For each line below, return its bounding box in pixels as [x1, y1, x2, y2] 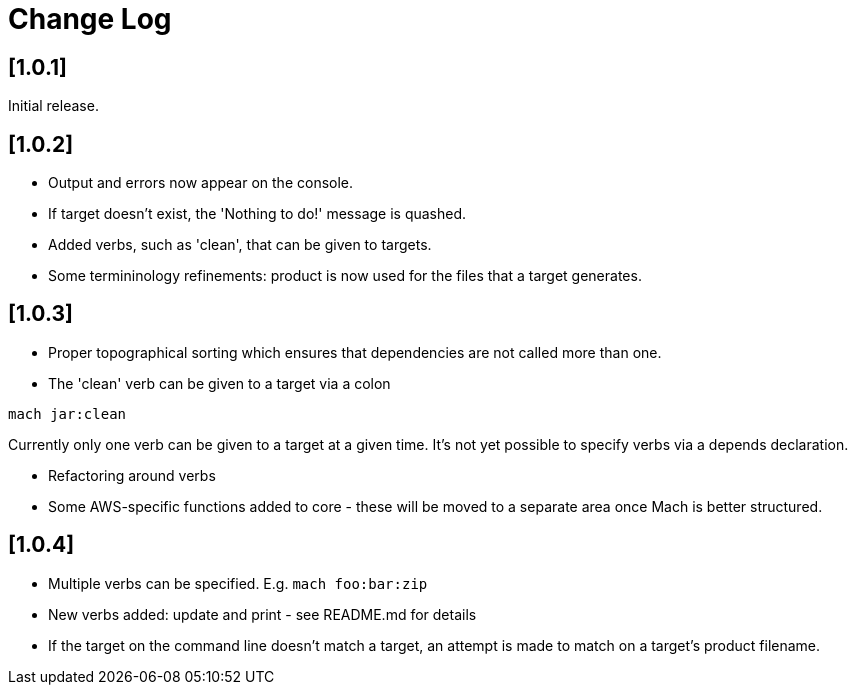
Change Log [8, 2, 172, 36]
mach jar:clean [8, 405, 127, 422]
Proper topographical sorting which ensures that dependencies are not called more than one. [48, 343, 662, 361]
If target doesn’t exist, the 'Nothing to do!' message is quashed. [48, 205, 467, 223]
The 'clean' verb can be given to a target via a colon [48, 374, 391, 392]
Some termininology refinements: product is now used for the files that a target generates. [48, 267, 642, 285]
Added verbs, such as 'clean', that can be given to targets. [48, 236, 432, 254]
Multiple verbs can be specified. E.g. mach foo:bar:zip [48, 574, 428, 592]
